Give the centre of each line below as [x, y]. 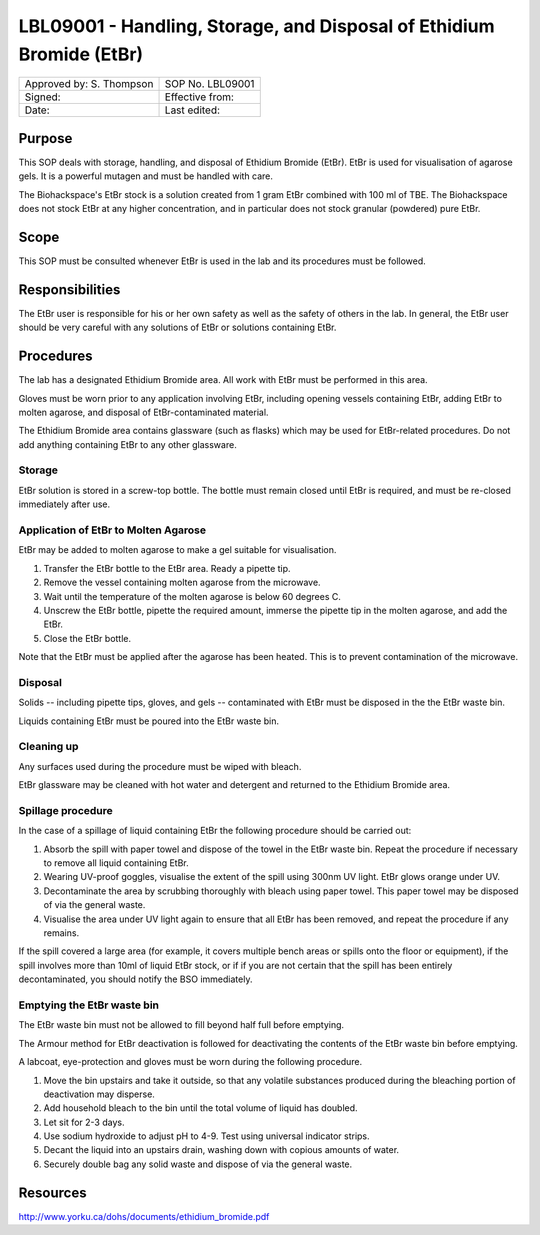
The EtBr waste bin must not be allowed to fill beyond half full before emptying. [181, 1025]
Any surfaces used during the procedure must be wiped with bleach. [160, 766]
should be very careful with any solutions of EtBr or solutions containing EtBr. [177, 327]
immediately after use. [64, 504]
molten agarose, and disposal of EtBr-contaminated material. [143, 412]
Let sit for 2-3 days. [84, 1122]
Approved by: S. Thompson [89, 84]
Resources [52, 1192]
